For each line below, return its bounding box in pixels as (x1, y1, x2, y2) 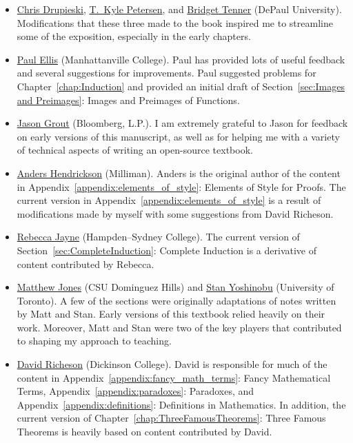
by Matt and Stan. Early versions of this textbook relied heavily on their (17, 307, 325, 321)
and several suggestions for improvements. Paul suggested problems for (17, 65, 316, 80)
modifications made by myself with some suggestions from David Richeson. (17, 206, 334, 220)
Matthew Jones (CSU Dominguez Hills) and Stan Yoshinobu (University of (17, 280, 334, 294)
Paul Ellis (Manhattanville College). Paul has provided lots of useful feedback (17, 52, 345, 66)
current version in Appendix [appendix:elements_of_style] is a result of (17, 193, 321, 207)
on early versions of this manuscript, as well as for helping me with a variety (17, 129, 340, 143)
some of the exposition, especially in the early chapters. (17, 29, 251, 43)
